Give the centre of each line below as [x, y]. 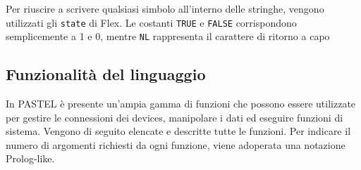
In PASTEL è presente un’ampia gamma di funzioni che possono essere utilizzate [181, 104]
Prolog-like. [30, 158]
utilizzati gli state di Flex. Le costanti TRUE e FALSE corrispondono [151, 22]
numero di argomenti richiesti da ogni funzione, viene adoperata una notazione [176, 144]
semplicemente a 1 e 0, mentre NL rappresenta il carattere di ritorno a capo [168, 36]
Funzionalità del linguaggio [106, 74]
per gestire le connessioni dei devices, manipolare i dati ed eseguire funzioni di [175, 117]
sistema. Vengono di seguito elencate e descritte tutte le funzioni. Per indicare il [178, 131]
